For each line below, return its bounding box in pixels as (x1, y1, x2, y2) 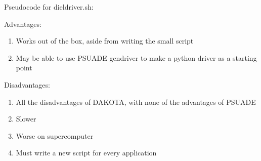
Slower (16, 113, 36, 124)
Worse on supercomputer (16, 130, 94, 141)
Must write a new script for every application (16, 147, 157, 158)
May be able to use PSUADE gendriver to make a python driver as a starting (16, 52, 257, 63)
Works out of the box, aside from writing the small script (16, 35, 194, 46)
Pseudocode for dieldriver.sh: (4, 2, 94, 12)
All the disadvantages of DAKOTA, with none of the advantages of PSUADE (16, 96, 256, 107)
